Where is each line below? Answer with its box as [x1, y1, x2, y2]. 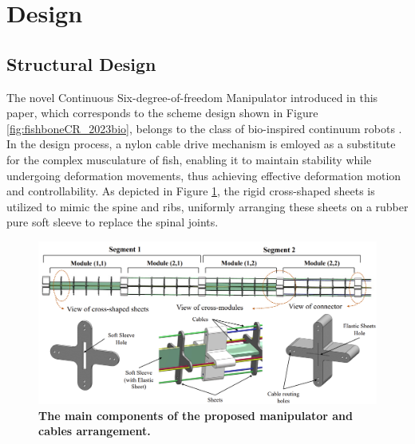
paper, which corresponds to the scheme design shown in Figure [6, 104, 318, 121]
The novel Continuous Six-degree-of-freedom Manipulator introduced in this [6, 88, 378, 105]
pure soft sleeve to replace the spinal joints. [6, 214, 219, 230]
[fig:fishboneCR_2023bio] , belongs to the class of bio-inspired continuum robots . [6, 120, 402, 136]
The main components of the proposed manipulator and [38, 407, 354, 423]
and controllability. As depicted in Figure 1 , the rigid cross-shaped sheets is [6, 183, 375, 199]
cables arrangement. [38, 422, 151, 439]
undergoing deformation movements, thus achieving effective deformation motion [6, 167, 401, 183]
